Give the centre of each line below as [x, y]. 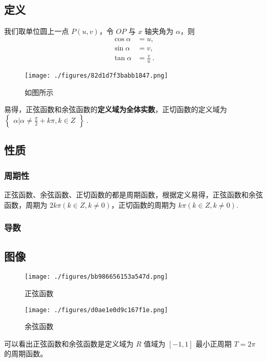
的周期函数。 [26, 354]
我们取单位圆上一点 [36, 31]
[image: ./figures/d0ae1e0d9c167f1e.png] [97, 310]
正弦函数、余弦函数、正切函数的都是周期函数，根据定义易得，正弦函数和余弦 [133, 195]
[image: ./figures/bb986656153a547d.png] [97, 277]
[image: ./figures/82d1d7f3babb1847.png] [97, 76]
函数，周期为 [26, 204]
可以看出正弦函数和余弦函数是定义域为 [69, 343]
